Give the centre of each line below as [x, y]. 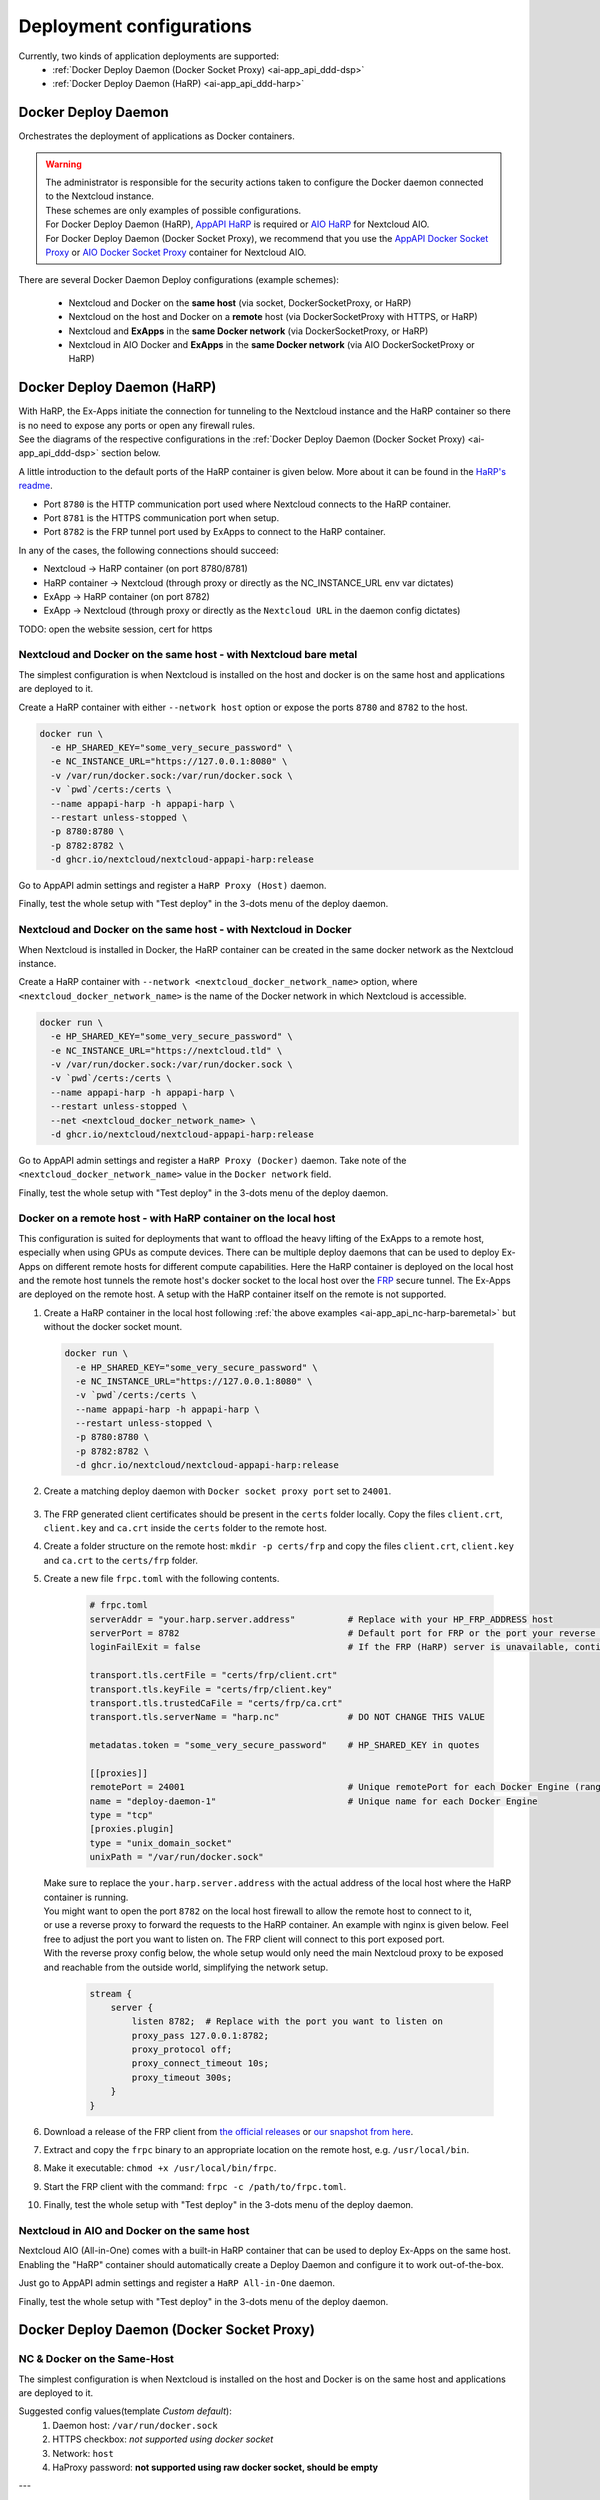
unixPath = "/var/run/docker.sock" [176, 1857]
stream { [111, 1993]
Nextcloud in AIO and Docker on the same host [134, 2230]
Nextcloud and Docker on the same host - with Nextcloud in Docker [185, 930]
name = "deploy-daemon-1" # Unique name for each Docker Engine [314, 1801]
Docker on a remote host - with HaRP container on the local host [177, 1218]
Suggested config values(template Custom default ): [125, 2411]
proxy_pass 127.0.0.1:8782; [200, 2035]
